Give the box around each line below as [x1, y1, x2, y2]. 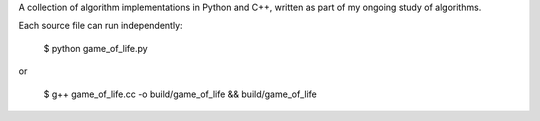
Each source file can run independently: [18, 20, 184, 32]
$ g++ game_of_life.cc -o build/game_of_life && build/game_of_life [43, 88, 317, 100]
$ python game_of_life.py [43, 42, 149, 54]
